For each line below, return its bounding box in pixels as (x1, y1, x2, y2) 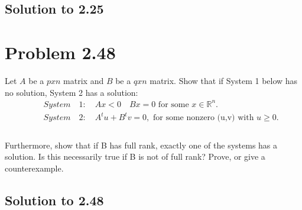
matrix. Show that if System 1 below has (150, 74, 298, 86)
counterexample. (5, 161, 64, 174)
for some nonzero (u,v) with (152, 114, 254, 122)
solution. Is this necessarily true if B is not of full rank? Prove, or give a (5, 150, 265, 163)
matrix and (63, 74, 104, 86)
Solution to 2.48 (5, 190, 104, 209)
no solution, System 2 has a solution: (5, 86, 138, 98)
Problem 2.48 (5, 40, 116, 64)
